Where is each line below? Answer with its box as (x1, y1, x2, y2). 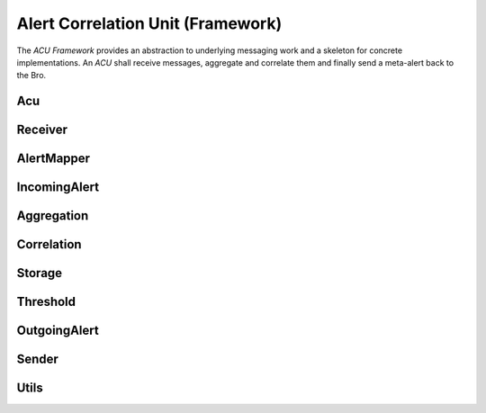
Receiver (16, 122, 67, 138)
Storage (16, 265, 63, 281)
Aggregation (16, 208, 89, 224)
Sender (16, 352, 58, 367)
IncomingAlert (16, 180, 99, 195)
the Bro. (16, 70, 47, 81)
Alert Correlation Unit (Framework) (16, 13, 283, 33)
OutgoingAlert (16, 323, 99, 338)
